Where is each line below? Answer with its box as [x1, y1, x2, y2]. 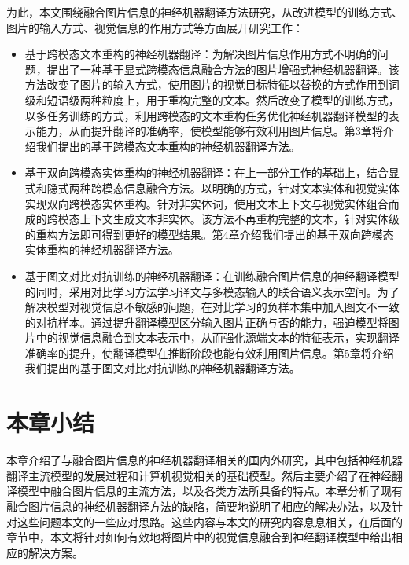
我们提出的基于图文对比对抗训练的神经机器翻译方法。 [24, 360, 300, 376]
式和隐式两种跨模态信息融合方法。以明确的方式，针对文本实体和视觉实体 [24, 179, 400, 196]
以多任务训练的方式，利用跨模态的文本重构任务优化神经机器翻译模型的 [24, 107, 389, 123]
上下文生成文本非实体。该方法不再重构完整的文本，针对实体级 [79, 211, 400, 227]
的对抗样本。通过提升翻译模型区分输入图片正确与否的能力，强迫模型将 [24, 314, 389, 330]
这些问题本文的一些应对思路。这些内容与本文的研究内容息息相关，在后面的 [17, 513, 403, 530]
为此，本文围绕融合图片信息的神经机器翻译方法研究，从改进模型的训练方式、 [6, 4, 403, 20]
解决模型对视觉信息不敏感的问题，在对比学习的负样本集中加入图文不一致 [24, 299, 400, 315]
